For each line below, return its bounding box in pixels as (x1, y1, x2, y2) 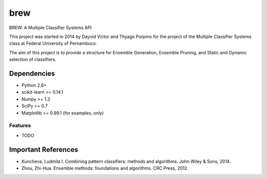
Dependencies (9, 69, 55, 77)
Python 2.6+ (21, 82, 47, 88)
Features (9, 122, 31, 129)
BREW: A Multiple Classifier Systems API (9, 25, 92, 31)
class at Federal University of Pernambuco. (9, 40, 97, 46)
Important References (9, 145, 79, 154)
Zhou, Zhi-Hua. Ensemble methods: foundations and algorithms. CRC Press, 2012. (21, 165, 189, 171)
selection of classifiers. (9, 57, 57, 63)
